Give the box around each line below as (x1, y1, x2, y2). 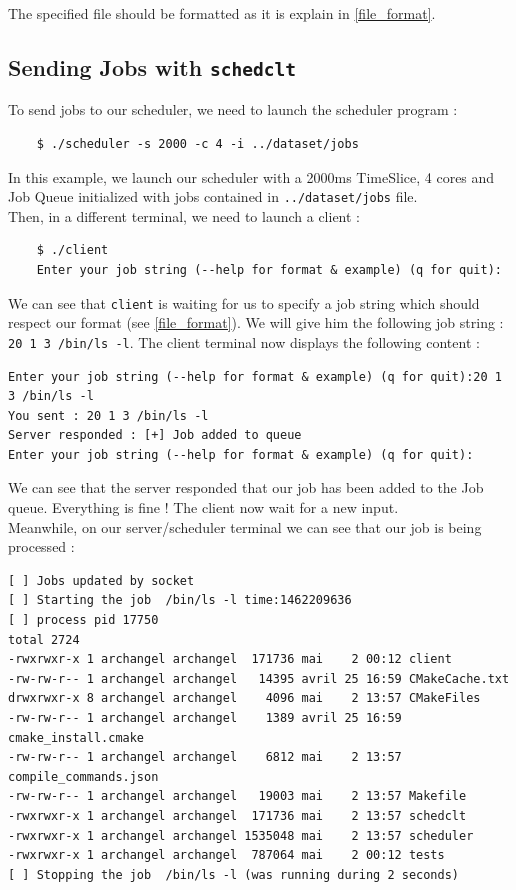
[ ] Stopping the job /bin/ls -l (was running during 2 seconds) (8, 867, 460, 882)
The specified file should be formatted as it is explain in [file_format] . (8, 3, 436, 23)
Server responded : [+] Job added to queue (8, 428, 302, 443)
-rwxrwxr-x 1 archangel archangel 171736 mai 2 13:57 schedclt (8, 808, 467, 823)
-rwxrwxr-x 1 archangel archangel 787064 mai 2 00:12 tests (8, 848, 445, 863)
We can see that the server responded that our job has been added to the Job (8, 477, 484, 498)
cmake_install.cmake (8, 730, 145, 745)
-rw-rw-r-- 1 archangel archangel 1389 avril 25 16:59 (8, 711, 402, 725)
